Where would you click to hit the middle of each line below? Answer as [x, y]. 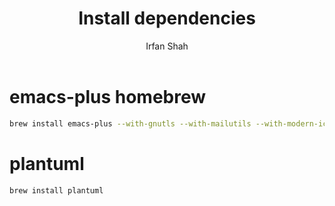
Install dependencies [167, 18]
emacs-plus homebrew [108, 96]
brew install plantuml [56, 190]
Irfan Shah [167, 46]
